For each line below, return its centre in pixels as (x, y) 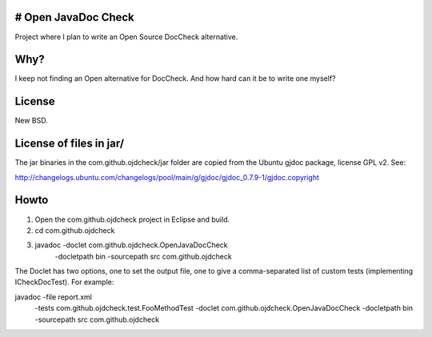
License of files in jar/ (69, 144)
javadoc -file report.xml (53, 297)
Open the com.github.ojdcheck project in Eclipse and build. (132, 219)
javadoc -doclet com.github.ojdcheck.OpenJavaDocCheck (131, 245)
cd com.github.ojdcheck (75, 230)
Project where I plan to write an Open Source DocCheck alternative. (126, 37)
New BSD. (31, 121)
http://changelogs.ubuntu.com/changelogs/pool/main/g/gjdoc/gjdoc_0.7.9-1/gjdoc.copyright (167, 177)
